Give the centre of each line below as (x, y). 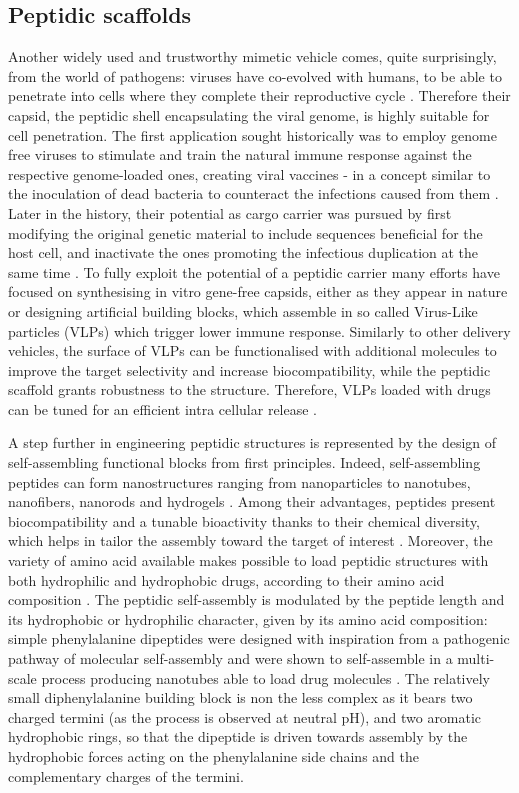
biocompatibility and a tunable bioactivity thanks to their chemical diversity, (244, 520)
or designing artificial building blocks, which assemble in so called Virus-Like (243, 310)
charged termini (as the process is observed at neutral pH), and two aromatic (245, 716)
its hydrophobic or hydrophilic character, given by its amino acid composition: (248, 618)
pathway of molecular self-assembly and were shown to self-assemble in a (230, 658)
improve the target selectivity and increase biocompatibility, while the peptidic (249, 369)
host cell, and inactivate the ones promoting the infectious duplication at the (243, 252)
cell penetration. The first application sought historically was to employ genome (252, 134)
